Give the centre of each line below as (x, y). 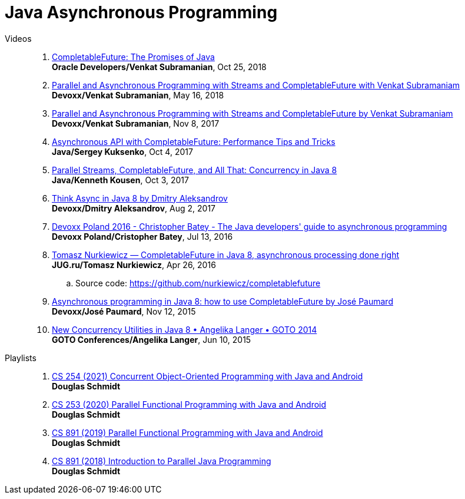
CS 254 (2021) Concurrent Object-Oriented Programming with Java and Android (207, 376)
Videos (18, 38)
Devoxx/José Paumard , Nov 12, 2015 (124, 311)
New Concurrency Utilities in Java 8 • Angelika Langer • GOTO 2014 (185, 329)
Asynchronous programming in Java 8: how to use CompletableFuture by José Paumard (222, 301)
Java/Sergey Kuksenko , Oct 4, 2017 (122, 151)
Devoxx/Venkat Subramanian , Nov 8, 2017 (136, 123)
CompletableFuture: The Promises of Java (133, 57)
